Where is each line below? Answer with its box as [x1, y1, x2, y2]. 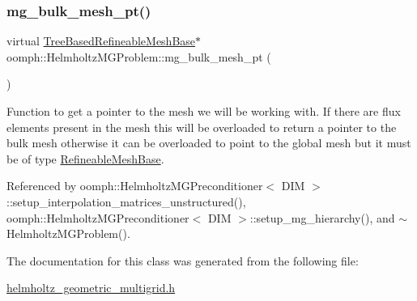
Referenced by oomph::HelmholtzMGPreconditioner [6, 177, 263, 194]
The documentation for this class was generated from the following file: [6, 252, 359, 269]
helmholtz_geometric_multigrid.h [6, 279, 176, 296]
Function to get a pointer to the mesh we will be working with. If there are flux [6, 103, 401, 119]
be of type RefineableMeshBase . [6, 150, 164, 167]
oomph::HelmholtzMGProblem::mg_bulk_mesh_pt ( [6, 48, 271, 65]
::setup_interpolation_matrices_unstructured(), [6, 193, 246, 210]
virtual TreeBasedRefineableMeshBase [6, 32, 196, 49]
